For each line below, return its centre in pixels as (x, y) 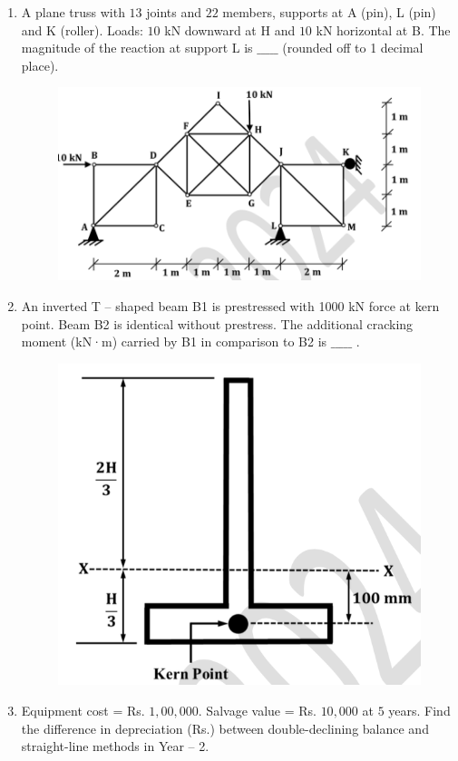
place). (40, 65)
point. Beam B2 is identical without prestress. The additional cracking (217, 323)
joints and (174, 12)
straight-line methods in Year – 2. (115, 746)
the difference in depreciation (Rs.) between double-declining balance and (225, 728)
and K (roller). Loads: (82, 29)
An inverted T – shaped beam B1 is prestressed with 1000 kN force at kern (230, 305)
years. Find (419, 711)
